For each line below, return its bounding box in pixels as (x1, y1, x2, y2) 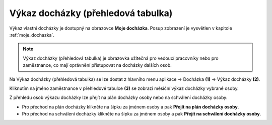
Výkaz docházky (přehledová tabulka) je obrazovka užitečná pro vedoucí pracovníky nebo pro (23, 55, 219, 61)
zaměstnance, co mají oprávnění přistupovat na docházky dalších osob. (23, 62, 172, 68)
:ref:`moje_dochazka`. (9, 32, 55, 38)
